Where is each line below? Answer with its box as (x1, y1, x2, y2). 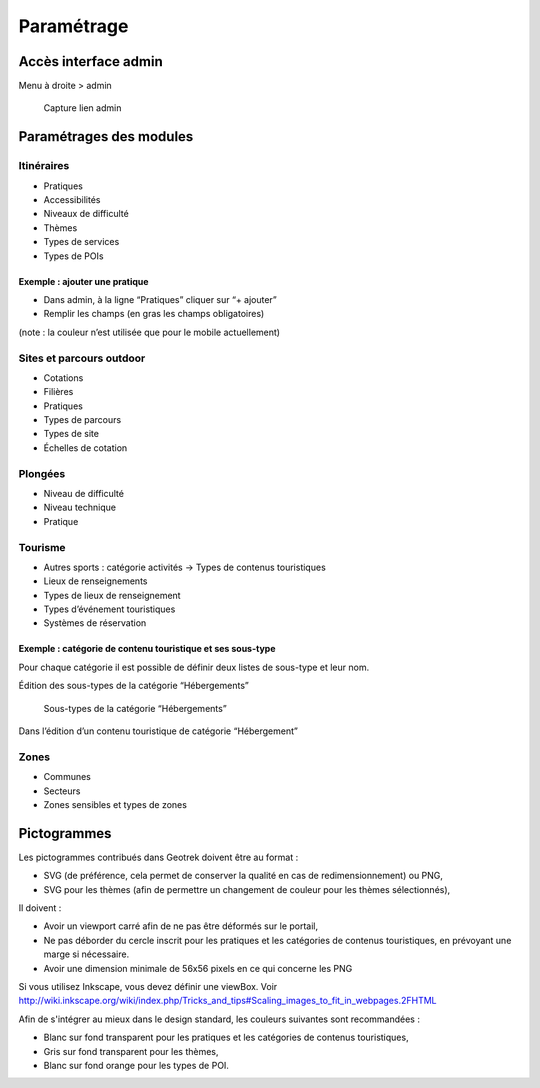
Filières (43, 386, 74, 398)
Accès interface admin (18, 53, 164, 70)
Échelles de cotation (43, 441, 128, 454)
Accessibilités (43, 194, 101, 205)
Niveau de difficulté (43, 487, 125, 499)
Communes (43, 771, 92, 783)
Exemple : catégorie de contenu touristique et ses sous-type (18, 643, 276, 655)
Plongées (18, 466, 66, 480)
